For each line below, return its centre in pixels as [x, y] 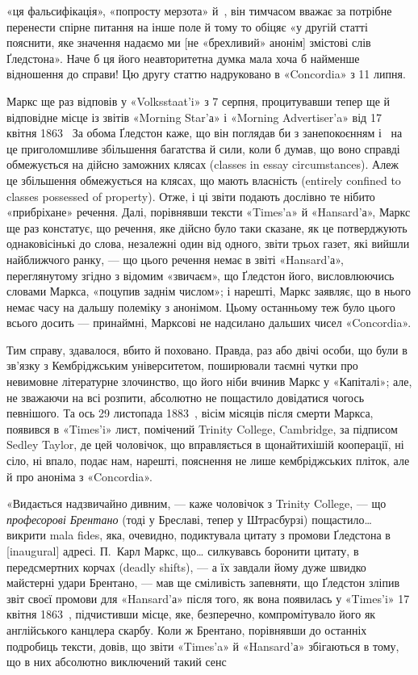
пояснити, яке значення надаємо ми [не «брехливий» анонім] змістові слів [189, 42]
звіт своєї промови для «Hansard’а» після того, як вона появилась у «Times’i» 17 [208, 598]
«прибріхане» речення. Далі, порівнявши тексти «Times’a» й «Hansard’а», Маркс [209, 212]
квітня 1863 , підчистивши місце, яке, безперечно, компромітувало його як [191, 614]
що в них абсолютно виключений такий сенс [117, 662]
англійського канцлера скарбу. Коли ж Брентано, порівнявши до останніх [187, 629]
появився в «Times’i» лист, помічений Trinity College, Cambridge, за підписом [202, 428]
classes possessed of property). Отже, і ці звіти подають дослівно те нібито [191, 196]
